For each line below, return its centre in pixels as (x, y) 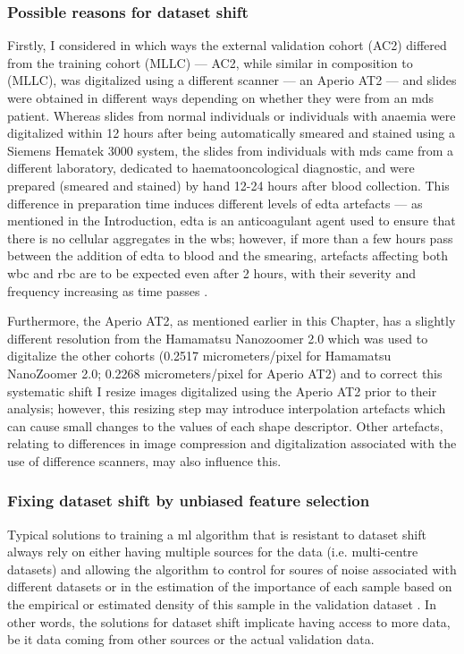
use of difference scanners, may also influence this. (144, 460)
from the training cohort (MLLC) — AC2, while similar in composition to (210, 62)
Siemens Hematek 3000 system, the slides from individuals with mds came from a (231, 150)
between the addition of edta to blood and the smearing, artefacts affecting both (228, 255)
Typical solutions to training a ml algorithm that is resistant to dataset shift (217, 534)
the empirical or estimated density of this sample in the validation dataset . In (222, 604)
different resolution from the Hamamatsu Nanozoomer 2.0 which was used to (218, 338)
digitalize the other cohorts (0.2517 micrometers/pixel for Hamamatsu (199, 356)
